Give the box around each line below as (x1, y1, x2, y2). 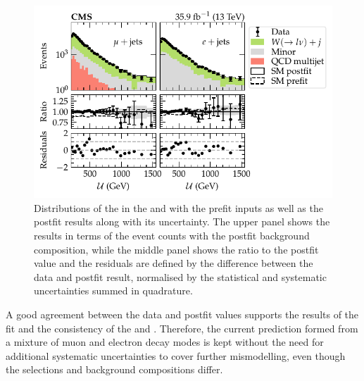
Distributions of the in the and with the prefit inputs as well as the (34, 200, 323, 215)
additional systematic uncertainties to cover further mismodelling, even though (6, 348, 346, 363)
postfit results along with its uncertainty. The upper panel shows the (34, 214, 330, 229)
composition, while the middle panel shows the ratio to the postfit (34, 242, 319, 256)
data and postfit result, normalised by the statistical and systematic (34, 269, 327, 284)
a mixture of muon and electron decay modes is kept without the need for (6, 335, 324, 349)
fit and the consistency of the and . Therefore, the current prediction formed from (6, 320, 358, 335)
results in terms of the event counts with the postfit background (34, 227, 310, 242)
